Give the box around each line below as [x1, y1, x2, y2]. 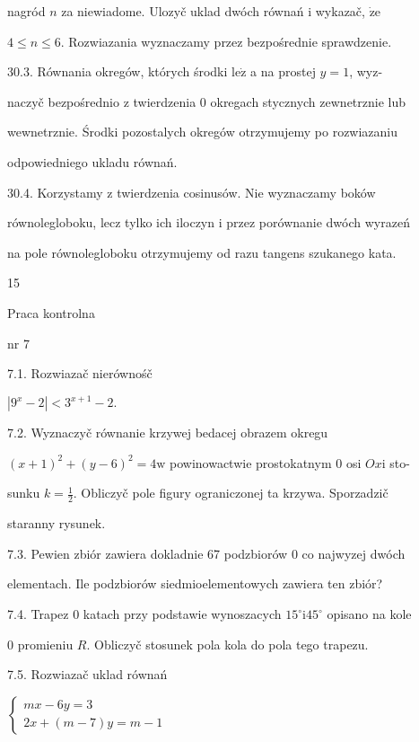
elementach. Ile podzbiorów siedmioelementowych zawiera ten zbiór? [7, 574, 383, 593]
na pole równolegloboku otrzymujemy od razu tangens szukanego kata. [7, 243, 397, 261]
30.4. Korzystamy [7, 182, 103, 201]
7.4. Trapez [7, 605, 69, 623]
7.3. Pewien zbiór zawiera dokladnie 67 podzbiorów [7, 543, 288, 562]
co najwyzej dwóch [301, 543, 406, 562]
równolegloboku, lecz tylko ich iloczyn [7, 213, 215, 232]
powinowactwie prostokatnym [170, 453, 332, 472]
